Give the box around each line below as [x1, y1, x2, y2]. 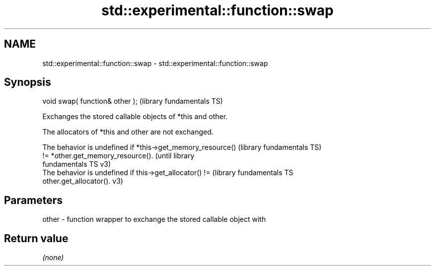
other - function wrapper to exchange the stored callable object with [42, 215, 266, 224]
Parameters [4, 194, 63, 206]
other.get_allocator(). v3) [42, 177, 123, 186]
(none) [42, 253, 64, 262]
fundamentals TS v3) [42, 160, 111, 169]
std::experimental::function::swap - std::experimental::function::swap [42, 59, 268, 67]
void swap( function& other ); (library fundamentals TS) [42, 97, 223, 106]
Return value [4, 232, 69, 245]
